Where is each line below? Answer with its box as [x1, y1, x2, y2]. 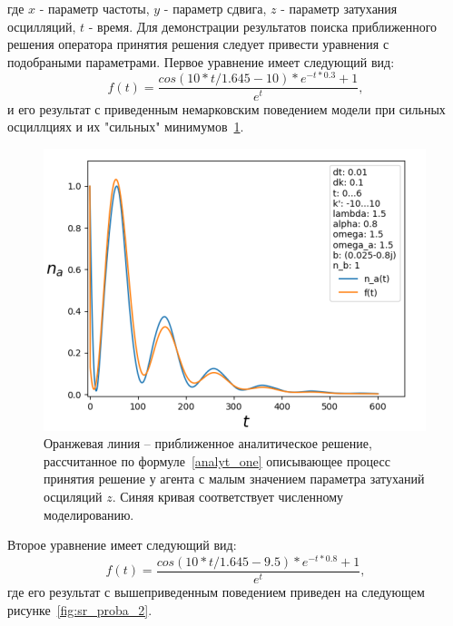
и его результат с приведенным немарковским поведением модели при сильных [7, 99, 446, 118]
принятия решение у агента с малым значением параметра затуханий [44, 469, 425, 488]
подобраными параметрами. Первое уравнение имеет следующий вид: [7, 52, 395, 71]
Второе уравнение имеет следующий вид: [7, 535, 237, 554]
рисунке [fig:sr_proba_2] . [7, 600, 153, 619]
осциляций [44, 487, 103, 506]
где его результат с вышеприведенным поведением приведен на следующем [7, 582, 425, 601]
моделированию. [44, 504, 134, 523]
